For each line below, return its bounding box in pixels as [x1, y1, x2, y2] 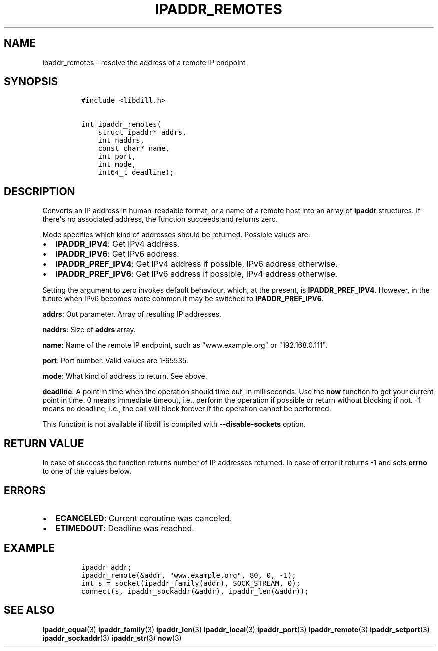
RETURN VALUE [4, 437, 84, 450]
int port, [98, 152, 136, 161]
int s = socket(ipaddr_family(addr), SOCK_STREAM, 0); [81, 579, 301, 587]
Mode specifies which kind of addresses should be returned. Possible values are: [42, 230, 310, 239]
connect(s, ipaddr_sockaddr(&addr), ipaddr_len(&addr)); [81, 587, 309, 595]
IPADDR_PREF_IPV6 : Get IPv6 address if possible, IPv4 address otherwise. [55, 269, 338, 279]
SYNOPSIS [4, 75, 58, 88]
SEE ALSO [4, 604, 55, 617]
